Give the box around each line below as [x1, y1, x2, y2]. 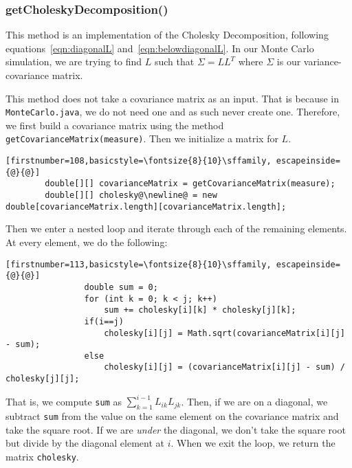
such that [154, 54, 195, 69]
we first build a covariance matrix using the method [5, 118, 224, 132]
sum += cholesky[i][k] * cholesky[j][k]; [104, 305, 296, 315]
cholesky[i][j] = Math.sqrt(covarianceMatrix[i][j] [104, 328, 345, 338]
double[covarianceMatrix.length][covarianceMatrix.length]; [5, 201, 287, 212]
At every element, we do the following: [5, 234, 168, 249]
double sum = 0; [84, 282, 158, 292]
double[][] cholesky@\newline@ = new [45, 190, 217, 201]
